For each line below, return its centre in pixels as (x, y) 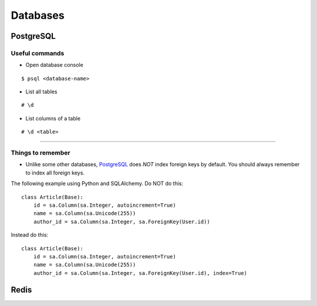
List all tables (41, 92)
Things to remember (41, 153)
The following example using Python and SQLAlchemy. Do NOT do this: (97, 184)
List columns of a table (53, 118)
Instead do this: (30, 235)
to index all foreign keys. (55, 173)
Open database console (54, 65)
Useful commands (38, 53)
